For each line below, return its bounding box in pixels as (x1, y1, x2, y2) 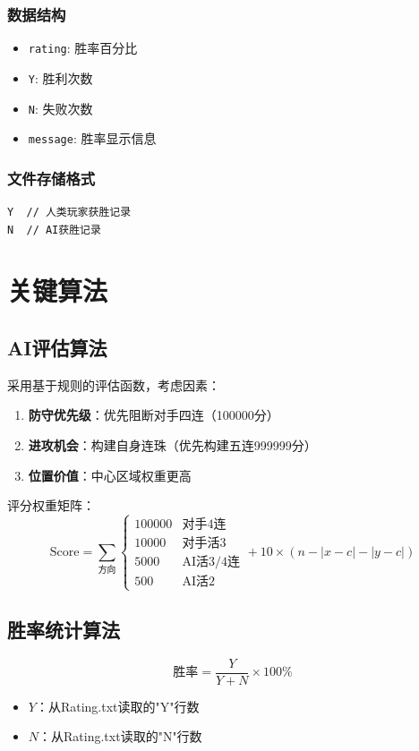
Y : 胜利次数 (28, 68, 93, 87)
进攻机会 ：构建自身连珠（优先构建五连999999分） (28, 436, 317, 455)
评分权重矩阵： (7, 496, 95, 515)
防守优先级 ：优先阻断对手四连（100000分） (28, 405, 279, 424)
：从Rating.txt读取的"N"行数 (38, 727, 202, 746)
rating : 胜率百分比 (28, 38, 138, 57)
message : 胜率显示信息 (28, 129, 157, 148)
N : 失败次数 (28, 98, 93, 117)
